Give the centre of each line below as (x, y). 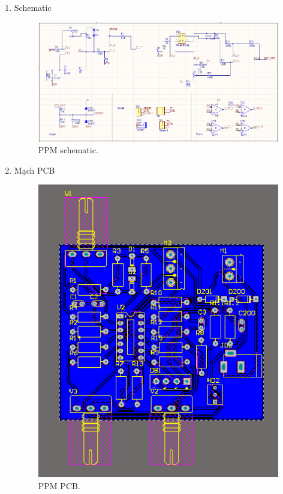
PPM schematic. (68, 150)
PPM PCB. (59, 485)
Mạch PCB (34, 170)
